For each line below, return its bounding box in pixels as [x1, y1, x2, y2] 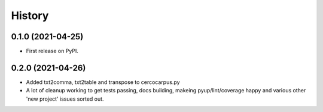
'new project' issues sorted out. [26, 95, 104, 102]
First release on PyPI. [26, 48, 79, 55]
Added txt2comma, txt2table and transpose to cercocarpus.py [26, 78, 180, 86]
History [11, 9, 49, 22]
